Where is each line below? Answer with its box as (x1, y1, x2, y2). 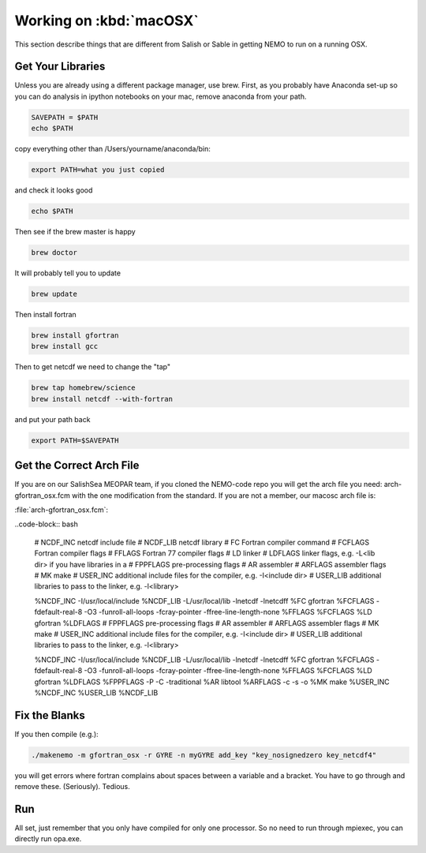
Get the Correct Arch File (14, 458, 140, 473)
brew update (31, 290, 78, 299)
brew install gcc (31, 342, 99, 351)
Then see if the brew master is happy (14, 227, 136, 237)
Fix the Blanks (14, 709, 86, 722)
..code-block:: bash (14, 519, 78, 529)
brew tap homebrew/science (31, 383, 136, 392)
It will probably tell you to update (14, 268, 121, 278)
